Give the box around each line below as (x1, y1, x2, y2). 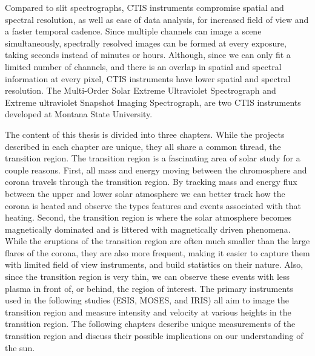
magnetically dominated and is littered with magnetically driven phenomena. (5, 222, 291, 235)
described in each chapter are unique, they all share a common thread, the (5, 140, 281, 152)
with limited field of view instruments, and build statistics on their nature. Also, (5, 258, 303, 271)
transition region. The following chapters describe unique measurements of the (5, 317, 296, 330)
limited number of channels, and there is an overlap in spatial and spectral (5, 60, 282, 73)
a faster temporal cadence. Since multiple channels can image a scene (5, 25, 262, 37)
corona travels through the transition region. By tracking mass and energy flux (5, 175, 297, 188)
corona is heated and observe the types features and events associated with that (5, 199, 302, 212)
